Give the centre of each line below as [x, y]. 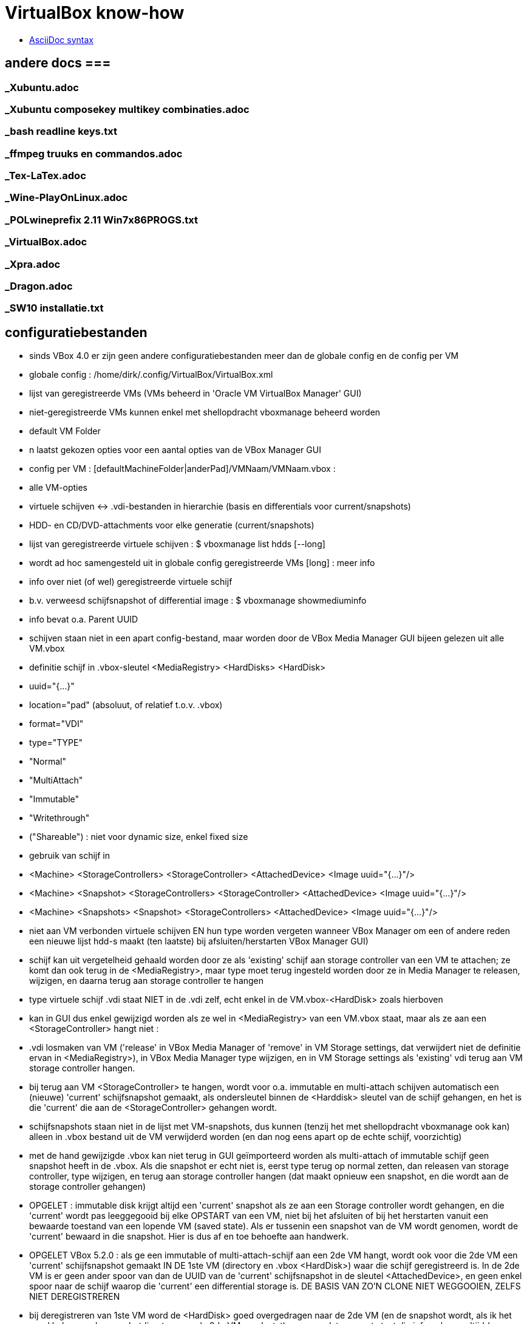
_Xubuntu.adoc [42, 87]
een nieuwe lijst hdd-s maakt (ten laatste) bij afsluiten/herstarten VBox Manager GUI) [199, 941]
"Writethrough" [59, 818]
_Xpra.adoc [33, 264]
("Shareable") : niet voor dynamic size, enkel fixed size [139, 837]
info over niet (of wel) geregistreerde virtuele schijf [131, 582]
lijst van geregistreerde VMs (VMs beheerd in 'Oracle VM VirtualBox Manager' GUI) [195, 394]
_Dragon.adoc [39, 286]
